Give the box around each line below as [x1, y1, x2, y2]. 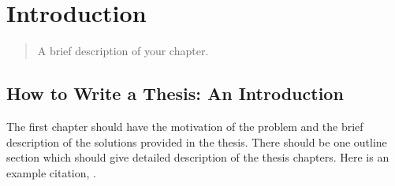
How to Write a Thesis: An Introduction [6, 81, 344, 106]
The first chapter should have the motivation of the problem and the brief [6, 117, 363, 134]
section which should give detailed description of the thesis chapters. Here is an [6, 149, 389, 166]
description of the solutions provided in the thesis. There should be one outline [6, 133, 387, 150]
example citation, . [6, 164, 96, 180]
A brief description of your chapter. [37, 43, 209, 59]
